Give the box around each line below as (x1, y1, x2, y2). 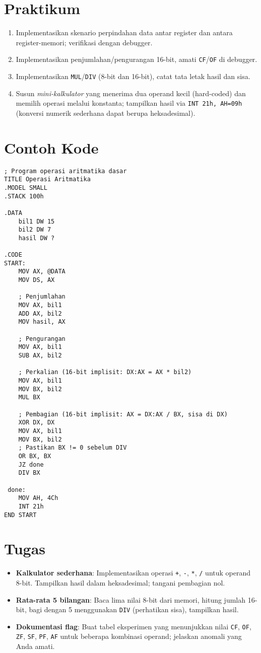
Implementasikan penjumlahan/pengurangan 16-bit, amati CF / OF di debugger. (16, 54, 257, 64)
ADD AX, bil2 (18, 310, 62, 317)
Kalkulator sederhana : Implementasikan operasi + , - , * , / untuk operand (16, 567, 251, 578)
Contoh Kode (4, 137, 99, 158)
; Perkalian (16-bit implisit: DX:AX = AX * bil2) (18, 369, 192, 376)
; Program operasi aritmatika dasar (4, 167, 127, 175)
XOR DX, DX (18, 419, 55, 426)
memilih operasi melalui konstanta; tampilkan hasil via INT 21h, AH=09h (16, 98, 242, 108)
